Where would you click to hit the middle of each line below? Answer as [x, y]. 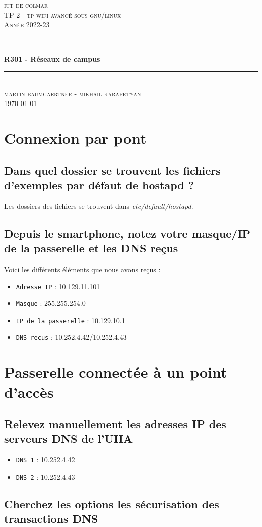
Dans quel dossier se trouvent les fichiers [112, 170]
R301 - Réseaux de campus [52, 59]
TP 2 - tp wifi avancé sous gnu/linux [63, 14]
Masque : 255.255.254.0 [51, 303]
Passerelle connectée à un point [116, 372]
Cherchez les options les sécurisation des [112, 504]
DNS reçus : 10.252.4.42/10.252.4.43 [71, 337]
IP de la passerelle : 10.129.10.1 [71, 320]
